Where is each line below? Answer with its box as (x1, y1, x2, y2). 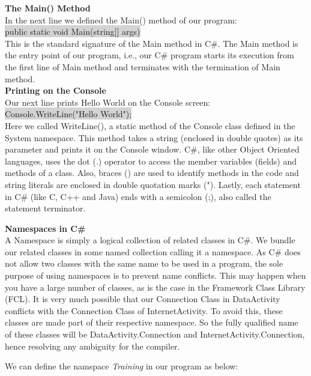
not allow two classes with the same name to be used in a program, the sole (5, 257, 283, 270)
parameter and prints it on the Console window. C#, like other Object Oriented (5, 143, 300, 156)
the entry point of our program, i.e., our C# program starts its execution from (5, 49, 294, 61)
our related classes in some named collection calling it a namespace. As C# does (5, 245, 301, 258)
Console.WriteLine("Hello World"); (5, 108, 132, 120)
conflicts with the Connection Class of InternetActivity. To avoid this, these (5, 304, 283, 317)
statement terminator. (5, 202, 86, 214)
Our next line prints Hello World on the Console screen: (5, 96, 211, 108)
